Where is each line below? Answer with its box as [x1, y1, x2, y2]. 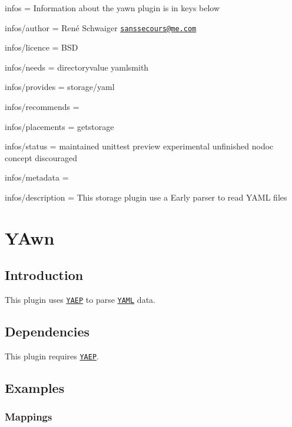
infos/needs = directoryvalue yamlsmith [5, 61, 149, 73]
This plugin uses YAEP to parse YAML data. [5, 293, 155, 306]
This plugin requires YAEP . [5, 350, 99, 362]
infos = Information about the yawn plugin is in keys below [5, 2, 220, 14]
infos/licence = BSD [5, 41, 78, 54]
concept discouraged [5, 151, 78, 164]
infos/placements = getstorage [5, 120, 114, 132]
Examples [5, 379, 65, 397]
